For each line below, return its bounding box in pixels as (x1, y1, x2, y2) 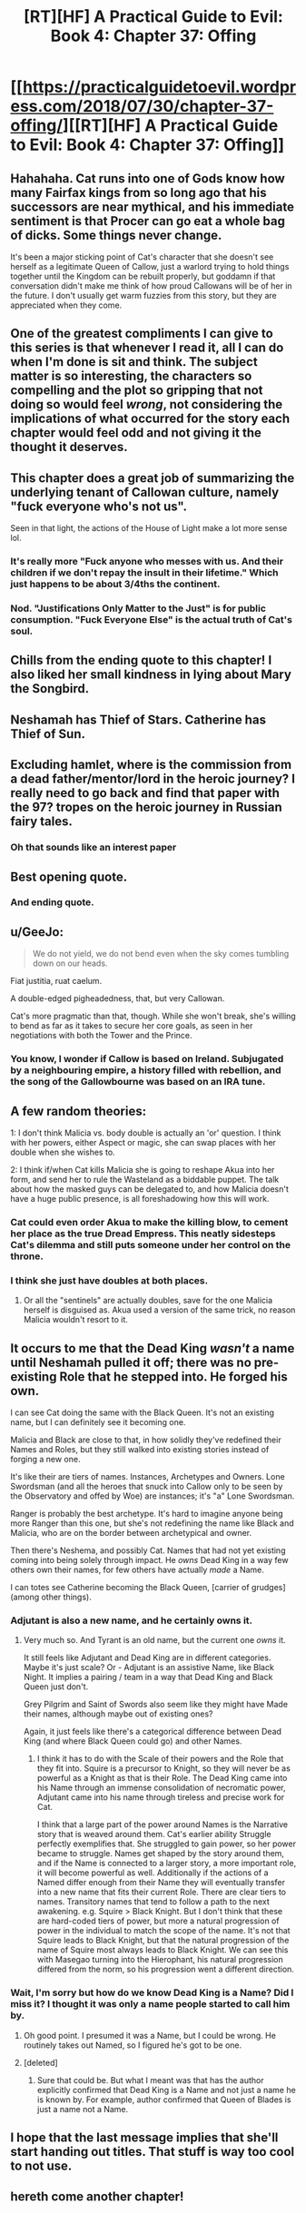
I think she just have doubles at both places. (10, 1274, 208, 1286)
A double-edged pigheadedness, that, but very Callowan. (10, 993, 225, 1004)
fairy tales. (10, 814, 74, 830)
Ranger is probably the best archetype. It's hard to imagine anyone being (10, 1509, 284, 1520)
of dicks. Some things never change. (10, 227, 222, 242)
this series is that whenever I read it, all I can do (10, 340, 284, 356)
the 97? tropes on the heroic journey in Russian (10, 800, 282, 815)
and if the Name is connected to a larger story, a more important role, (36, 1858, 297, 1869)
